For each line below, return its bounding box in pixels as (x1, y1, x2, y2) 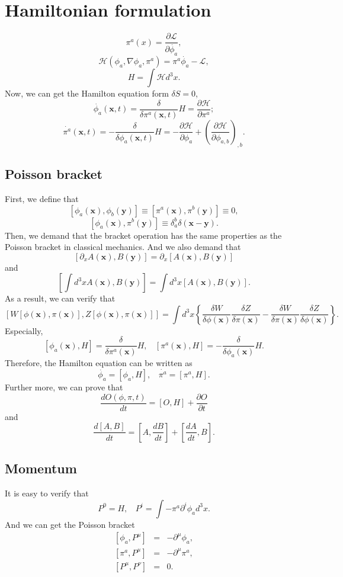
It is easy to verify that (5, 487, 89, 499)
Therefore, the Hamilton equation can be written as (5, 357, 193, 369)
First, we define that (5, 192, 79, 204)
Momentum (5, 459, 77, 477)
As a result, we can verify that (5, 292, 116, 304)
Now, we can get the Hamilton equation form (5, 87, 169, 100)
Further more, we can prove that (5, 381, 123, 393)
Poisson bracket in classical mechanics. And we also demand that (5, 241, 241, 253)
